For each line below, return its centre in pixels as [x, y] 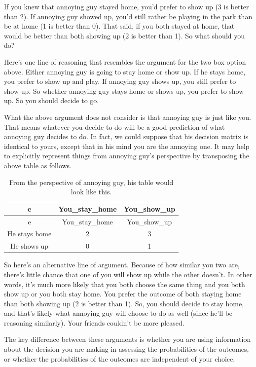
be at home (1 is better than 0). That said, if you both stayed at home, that [119, 26]
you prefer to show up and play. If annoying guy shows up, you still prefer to [120, 81]
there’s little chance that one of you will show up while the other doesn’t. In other [128, 274]
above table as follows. [38, 165]
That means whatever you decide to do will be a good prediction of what [114, 127]
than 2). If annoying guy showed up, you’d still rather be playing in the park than [128, 16]
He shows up [30, 246]
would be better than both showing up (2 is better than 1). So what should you [125, 35]
